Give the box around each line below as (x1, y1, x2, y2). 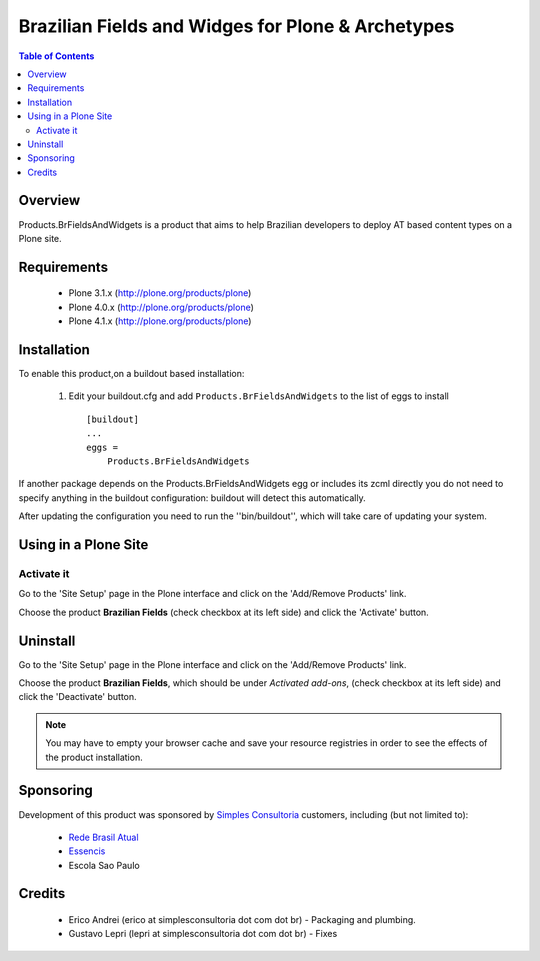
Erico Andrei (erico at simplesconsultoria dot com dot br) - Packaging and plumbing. (68, 914, 417, 926)
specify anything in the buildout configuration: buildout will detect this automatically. (18, 491, 366, 504)
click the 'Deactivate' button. (18, 691, 137, 703)
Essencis (68, 845, 106, 857)
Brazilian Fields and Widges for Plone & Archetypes (18, 15, 455, 37)
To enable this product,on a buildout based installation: (18, 368, 245, 380)
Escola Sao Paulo (68, 859, 140, 871)
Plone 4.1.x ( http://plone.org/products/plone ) (68, 315, 252, 327)
